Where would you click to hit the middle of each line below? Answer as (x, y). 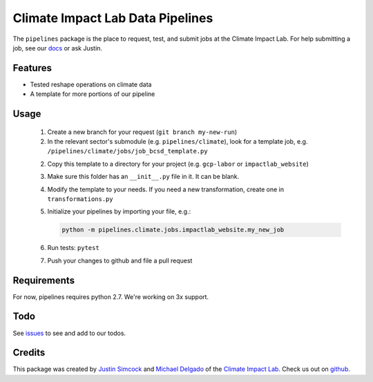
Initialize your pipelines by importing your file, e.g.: (119, 211)
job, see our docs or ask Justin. (58, 48)
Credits (29, 353)
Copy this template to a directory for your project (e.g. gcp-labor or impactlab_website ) (178, 164)
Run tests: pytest (73, 248)
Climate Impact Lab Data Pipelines (113, 18)
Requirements (44, 280)
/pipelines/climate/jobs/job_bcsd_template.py (127, 151)
